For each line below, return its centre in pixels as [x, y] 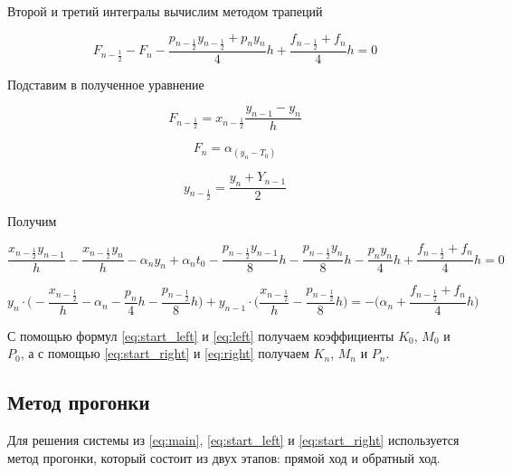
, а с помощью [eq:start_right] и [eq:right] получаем [165, 353]
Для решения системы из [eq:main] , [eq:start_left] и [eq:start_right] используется [233, 440]
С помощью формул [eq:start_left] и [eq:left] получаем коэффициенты [201, 335]
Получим [32, 221]
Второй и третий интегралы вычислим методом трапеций [165, 11]
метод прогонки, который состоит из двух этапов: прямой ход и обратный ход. [224, 457]
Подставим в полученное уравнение [106, 84]
